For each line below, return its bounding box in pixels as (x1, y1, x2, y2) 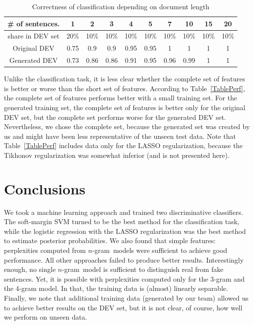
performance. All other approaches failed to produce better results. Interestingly (4, 254, 244, 265)
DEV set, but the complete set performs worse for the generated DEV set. (4, 112, 226, 122)
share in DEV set (7, 31, 60, 41)
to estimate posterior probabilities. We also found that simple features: (4, 235, 216, 246)
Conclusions (4, 178, 85, 198)
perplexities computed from (4, 245, 86, 255)
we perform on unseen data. (4, 312, 87, 322)
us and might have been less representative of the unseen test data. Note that (4, 131, 236, 141)
